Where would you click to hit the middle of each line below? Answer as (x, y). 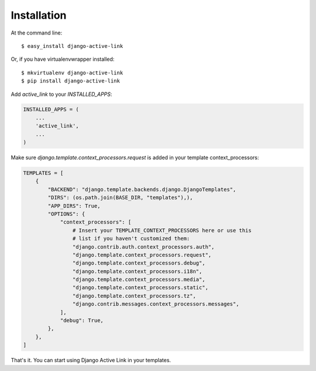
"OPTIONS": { (66, 214)
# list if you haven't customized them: (131, 239)
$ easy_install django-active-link (72, 46)
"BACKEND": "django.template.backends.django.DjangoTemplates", (142, 189)
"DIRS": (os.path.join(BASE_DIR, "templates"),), (120, 198)
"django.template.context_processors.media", (139, 280)
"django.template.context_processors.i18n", (137, 271)
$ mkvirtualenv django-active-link (72, 73)
